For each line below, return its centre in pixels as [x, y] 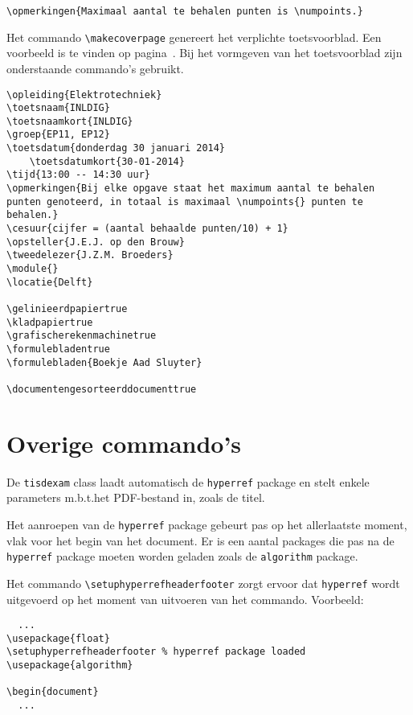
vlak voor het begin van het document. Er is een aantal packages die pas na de [200, 540]
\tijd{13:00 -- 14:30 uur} [78, 175]
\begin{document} [53, 692]
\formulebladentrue [58, 349]
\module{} [33, 269]
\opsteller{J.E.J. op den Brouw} [96, 242]
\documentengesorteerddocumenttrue [102, 389]
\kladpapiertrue [50, 322]
